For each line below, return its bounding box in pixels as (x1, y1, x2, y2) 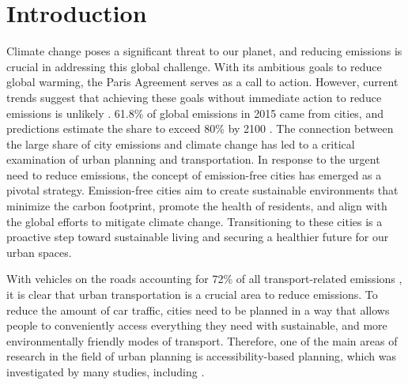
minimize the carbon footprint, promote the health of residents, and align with (6, 198, 387, 214)
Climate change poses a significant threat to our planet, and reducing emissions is (6, 43, 402, 59)
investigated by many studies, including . (6, 364, 205, 379)
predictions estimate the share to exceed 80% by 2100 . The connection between (6, 120, 394, 137)
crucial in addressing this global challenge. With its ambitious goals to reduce (6, 58, 382, 74)
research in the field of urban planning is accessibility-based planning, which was (6, 348, 396, 364)
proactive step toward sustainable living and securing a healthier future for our (6, 228, 389, 245)
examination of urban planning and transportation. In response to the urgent (6, 151, 380, 168)
